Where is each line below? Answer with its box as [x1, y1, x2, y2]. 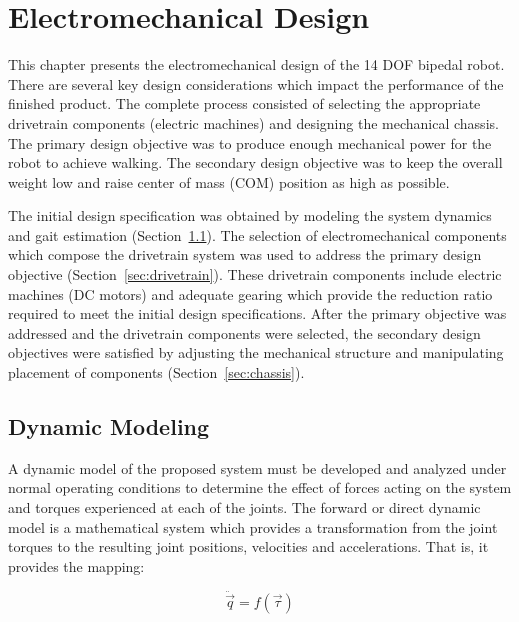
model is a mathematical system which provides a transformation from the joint [8, 516, 498, 537]
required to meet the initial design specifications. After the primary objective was [8, 303, 507, 324]
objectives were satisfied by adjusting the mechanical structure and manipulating [8, 342, 504, 363]
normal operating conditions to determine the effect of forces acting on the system [8, 477, 512, 498]
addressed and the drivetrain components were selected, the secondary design [8, 322, 481, 343]
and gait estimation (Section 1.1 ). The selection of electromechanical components [8, 224, 507, 245]
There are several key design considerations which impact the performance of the [8, 73, 504, 94]
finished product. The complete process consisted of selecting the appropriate [8, 93, 481, 114]
